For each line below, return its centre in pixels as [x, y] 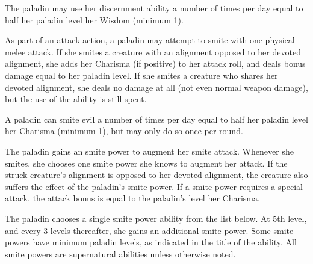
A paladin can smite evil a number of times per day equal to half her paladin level [156, 119]
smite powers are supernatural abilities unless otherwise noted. [120, 253]
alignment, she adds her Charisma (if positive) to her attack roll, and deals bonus [155, 63]
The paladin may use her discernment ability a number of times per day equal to [154, 8]
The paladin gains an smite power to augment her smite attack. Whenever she [149, 151]
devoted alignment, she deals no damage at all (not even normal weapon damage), [156, 87]
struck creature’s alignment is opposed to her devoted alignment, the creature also [156, 175]
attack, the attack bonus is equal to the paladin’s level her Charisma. [132, 198]
